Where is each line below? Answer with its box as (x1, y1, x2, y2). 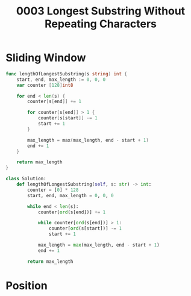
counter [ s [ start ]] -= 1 (37, 115, 98, 121)
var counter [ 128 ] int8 (16, 82, 74, 88)
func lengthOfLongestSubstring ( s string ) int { (5, 71, 128, 77)
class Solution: (5, 176, 46, 182)
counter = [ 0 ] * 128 (27, 187, 79, 193)
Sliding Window (5, 51, 86, 65)
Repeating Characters (44, 17, 157, 31)
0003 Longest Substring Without (16, 4, 186, 18)
